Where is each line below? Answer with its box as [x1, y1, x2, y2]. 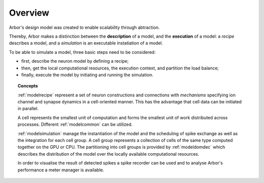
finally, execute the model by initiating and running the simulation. [21, 71, 154, 78]
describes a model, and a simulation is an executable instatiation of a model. [9, 40, 163, 46]
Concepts [18, 83, 38, 89]
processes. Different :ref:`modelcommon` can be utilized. [18, 121, 133, 127]
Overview [9, 7, 49, 18]
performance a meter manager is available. [18, 167, 105, 173]
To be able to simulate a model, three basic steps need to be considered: [9, 49, 156, 55]
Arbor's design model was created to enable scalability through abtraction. [9, 24, 160, 30]
